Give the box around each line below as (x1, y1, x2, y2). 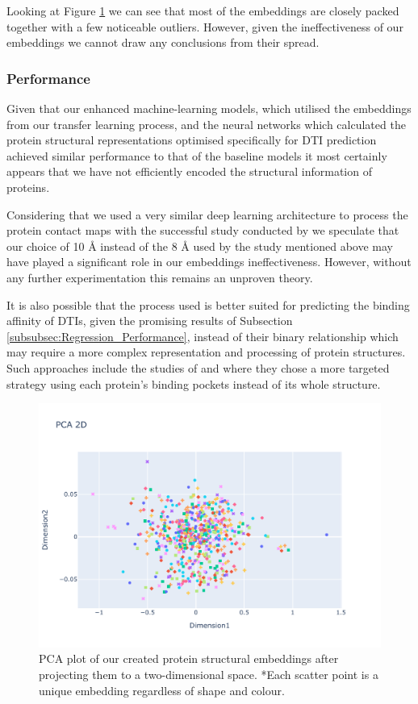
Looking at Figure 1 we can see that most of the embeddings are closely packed (6, 2, 399, 19)
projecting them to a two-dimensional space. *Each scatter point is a (39, 665, 378, 682)
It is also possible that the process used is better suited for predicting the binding (6, 296, 410, 313)
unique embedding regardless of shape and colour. (39, 681, 285, 698)
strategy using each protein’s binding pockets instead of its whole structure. (6, 375, 381, 392)
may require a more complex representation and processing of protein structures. (6, 344, 406, 360)
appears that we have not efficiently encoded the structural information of (6, 163, 372, 180)
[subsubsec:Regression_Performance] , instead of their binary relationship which (6, 327, 399, 344)
